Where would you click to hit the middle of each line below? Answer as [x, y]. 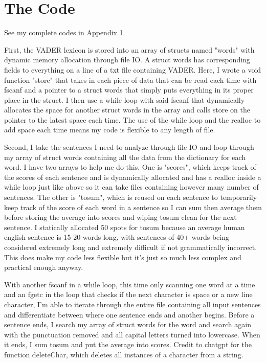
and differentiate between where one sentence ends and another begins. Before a [129, 314]
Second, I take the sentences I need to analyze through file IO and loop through [129, 147]
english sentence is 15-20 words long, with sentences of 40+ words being [117, 237]
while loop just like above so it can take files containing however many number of [131, 187]
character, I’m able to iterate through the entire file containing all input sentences [132, 304]
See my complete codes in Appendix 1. [65, 32]
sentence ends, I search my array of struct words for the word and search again [128, 324]
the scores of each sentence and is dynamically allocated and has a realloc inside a [133, 177]
